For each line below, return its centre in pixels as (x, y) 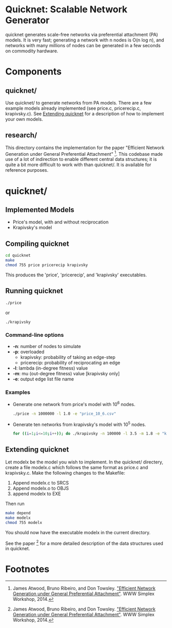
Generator (27, 20)
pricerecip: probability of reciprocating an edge (70, 362)
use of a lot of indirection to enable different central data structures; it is (81, 159)
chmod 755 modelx (24, 522)
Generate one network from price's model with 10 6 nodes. (74, 404)
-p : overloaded (28, 352)
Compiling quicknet (37, 244)
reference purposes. (27, 170)
